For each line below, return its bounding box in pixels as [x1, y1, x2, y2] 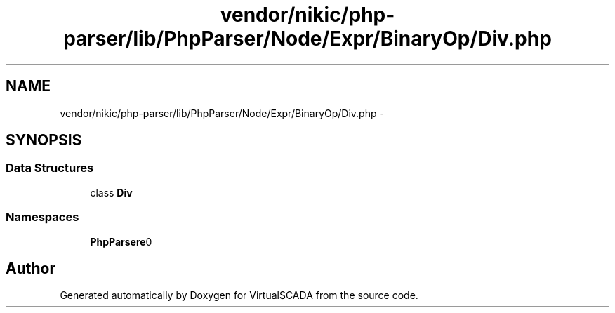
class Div [90, 186, 133, 199]
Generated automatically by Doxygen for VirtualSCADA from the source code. [60, 289, 418, 302]
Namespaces [6, 210, 79, 225]
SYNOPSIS [6, 131, 82, 149]
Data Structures [6, 161, 94, 175]
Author [6, 259, 55, 277]
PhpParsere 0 [90, 235, 152, 248]
